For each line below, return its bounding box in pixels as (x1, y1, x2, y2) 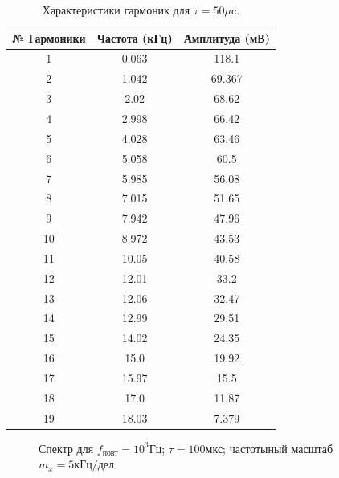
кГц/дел (74, 460, 115, 472)
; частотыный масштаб (223, 439, 333, 456)
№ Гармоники (12, 29, 86, 46)
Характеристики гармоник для (42, 2, 190, 18)
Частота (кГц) (96, 29, 173, 46)
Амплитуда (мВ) (183, 29, 270, 46)
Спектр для (39, 439, 94, 456)
